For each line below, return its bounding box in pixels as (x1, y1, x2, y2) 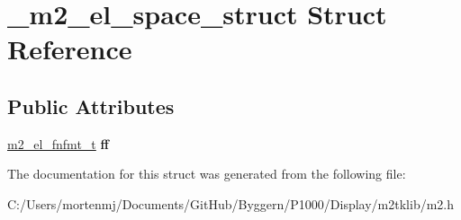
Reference (7, 31, 132, 67)
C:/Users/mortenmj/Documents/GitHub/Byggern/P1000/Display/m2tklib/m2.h (7, 194, 455, 213)
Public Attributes (7, 92, 175, 119)
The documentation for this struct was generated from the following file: (7, 164, 406, 183)
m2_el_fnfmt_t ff (7, 134, 109, 153)
